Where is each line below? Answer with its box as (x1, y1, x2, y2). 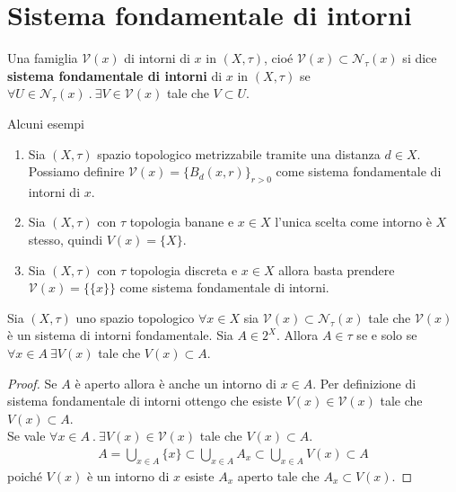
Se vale (7, 426, 46, 445)
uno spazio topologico (75, 308, 195, 327)
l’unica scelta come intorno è (275, 212, 432, 231)
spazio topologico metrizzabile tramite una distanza (97, 144, 381, 163)
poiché (7, 466, 42, 485)
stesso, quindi (28, 230, 103, 249)
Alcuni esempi (7, 113, 85, 132)
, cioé (264, 49, 294, 67)
